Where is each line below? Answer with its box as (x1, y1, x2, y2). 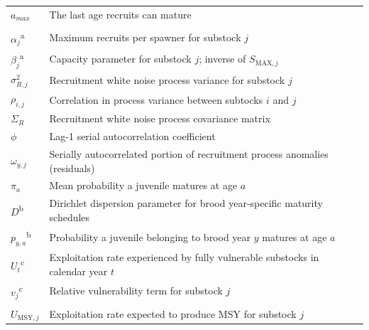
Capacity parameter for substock (49, 51, 192, 66)
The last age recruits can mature (49, 6, 192, 21)
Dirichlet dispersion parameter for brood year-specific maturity (49, 196, 323, 211)
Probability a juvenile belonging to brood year (49, 230, 251, 245)
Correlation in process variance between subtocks (49, 92, 263, 107)
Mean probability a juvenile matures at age (49, 178, 238, 193)
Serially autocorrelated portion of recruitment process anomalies (49, 147, 329, 161)
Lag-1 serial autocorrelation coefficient (49, 129, 216, 144)
